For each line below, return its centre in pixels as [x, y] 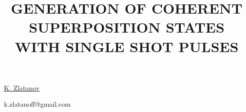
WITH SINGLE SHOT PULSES [127, 46]
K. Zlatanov [22, 87]
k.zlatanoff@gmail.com [37, 104]
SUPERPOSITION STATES [127, 27]
